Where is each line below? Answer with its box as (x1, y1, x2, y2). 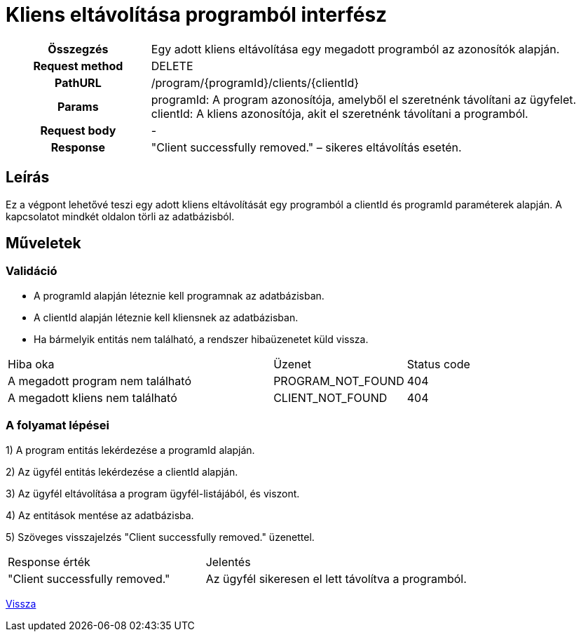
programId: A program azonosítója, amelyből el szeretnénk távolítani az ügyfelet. (151, 92, 577, 107)
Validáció (6, 264, 57, 279)
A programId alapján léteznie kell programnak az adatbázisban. (34, 289, 324, 302)
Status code (406, 356, 470, 371)
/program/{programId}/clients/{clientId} (151, 75, 360, 90)
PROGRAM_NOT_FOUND (273, 373, 404, 388)
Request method (33, 58, 123, 73)
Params (57, 99, 99, 114)
